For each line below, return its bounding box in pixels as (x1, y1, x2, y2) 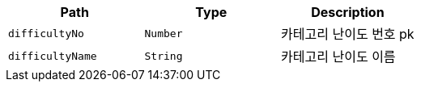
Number (144, 27, 183, 40)
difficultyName (8, 49, 97, 62)
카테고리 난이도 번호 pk (281, 26, 415, 42)
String (144, 49, 183, 62)
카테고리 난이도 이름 (281, 48, 396, 65)
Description (311, 4, 385, 20)
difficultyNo (8, 27, 84, 40)
